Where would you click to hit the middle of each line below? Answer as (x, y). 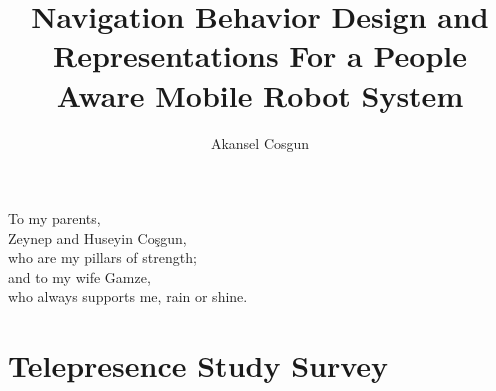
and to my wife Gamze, (79, 276)
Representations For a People (260, 55)
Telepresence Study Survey (198, 365)
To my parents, (54, 218)
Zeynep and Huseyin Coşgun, (97, 237)
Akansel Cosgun (260, 142)
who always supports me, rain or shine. (128, 296)
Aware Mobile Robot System (260, 94)
